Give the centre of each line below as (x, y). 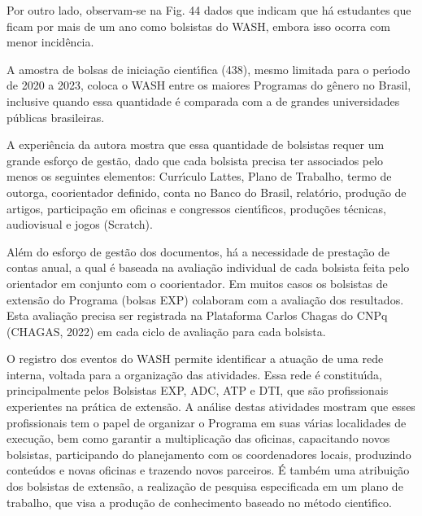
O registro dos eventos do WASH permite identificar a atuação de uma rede (195, 359)
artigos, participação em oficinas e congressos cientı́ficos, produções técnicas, (196, 208)
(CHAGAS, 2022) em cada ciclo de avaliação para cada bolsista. (166, 331)
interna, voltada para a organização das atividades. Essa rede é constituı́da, (194, 374)
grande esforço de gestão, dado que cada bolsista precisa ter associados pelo (195, 160)
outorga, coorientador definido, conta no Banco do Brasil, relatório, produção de (207, 192)
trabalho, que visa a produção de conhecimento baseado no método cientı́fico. (199, 502)
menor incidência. (50, 42)
